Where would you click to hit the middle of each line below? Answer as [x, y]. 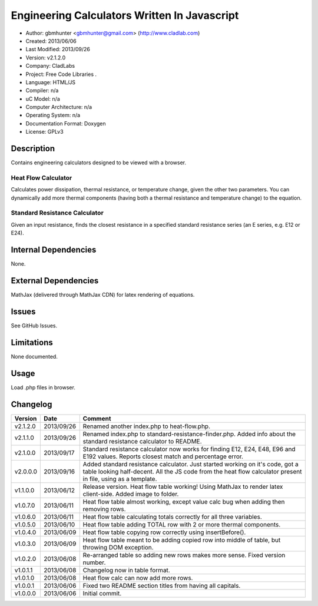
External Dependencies [55, 281]
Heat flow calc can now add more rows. [138, 578]
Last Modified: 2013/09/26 [58, 49]
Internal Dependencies [54, 250]
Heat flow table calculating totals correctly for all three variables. [172, 516]
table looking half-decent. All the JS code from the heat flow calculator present [193, 471]
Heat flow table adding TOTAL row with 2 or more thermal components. [182, 524]
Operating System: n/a [53, 115]
